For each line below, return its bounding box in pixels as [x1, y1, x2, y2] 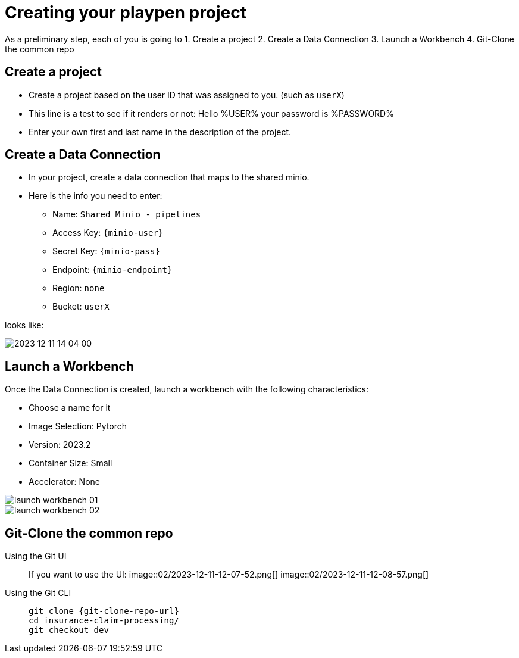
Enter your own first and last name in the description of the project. [29, 126, 292, 137]
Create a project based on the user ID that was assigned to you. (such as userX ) [29, 89, 345, 100]
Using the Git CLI [5, 588, 71, 598]
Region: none [52, 283, 105, 294]
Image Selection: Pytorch [29, 421, 127, 432]
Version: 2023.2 [29, 439, 91, 450]
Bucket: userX [52, 301, 110, 312]
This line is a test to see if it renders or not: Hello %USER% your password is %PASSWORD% [29, 108, 394, 118]
